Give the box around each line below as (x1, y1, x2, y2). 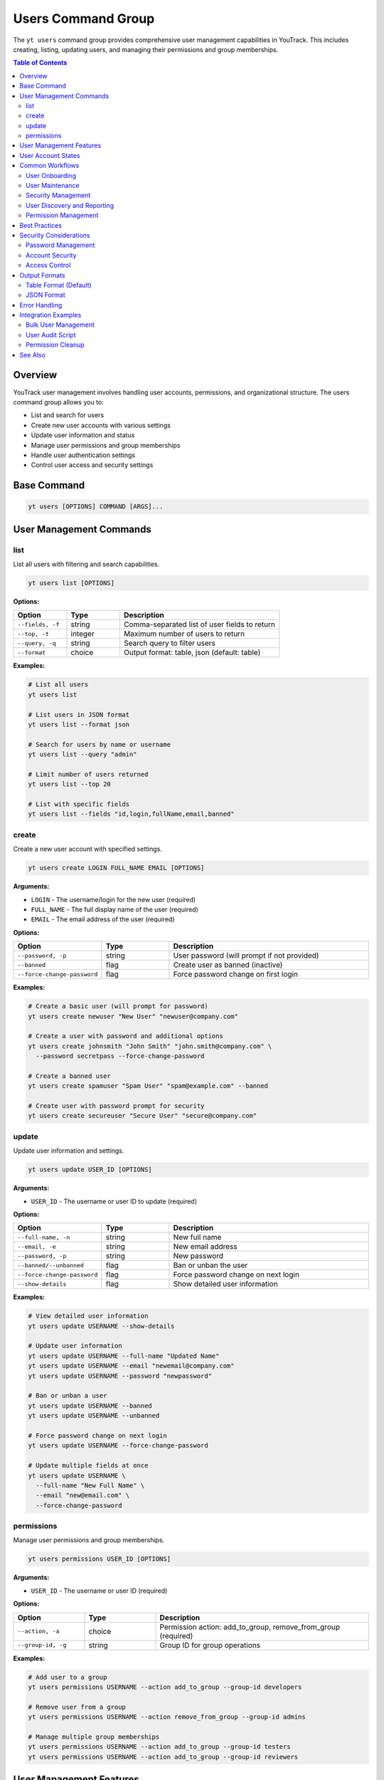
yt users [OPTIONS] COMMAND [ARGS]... (28, 503, 164, 511)
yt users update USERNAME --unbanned (28, 1412, 160, 1420)
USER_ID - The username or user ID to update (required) (31, 1197, 198, 1205)
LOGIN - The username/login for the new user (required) (31, 895, 196, 904)
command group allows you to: (13, 397, 105, 406)
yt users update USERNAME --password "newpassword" (28, 1371, 213, 1380)
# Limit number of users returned (28, 770, 149, 778)
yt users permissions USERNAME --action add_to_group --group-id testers (28, 1743, 291, 1751)
